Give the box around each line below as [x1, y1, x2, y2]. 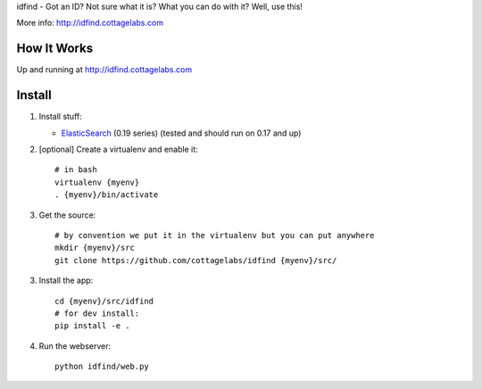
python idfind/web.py [54, 361, 149, 372]
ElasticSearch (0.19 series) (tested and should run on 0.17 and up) [61, 128, 302, 138]
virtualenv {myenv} [54, 177, 140, 187]
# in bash [54, 165, 97, 175]
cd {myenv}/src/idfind [54, 295, 154, 306]
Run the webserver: [38, 340, 112, 352]
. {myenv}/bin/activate [54, 190, 159, 200]
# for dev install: [54, 308, 140, 319]
